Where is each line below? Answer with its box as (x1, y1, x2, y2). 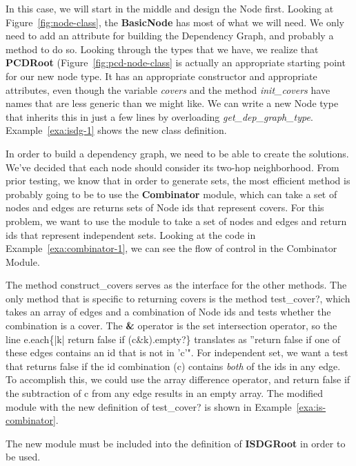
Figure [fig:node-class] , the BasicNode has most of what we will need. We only (6, 14, 344, 29)
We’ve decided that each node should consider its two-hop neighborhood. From (6, 159, 339, 174)
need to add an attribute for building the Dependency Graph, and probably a (6, 28, 334, 43)
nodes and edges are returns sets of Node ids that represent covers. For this (6, 200, 324, 215)
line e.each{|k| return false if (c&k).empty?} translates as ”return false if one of (6, 331, 341, 346)
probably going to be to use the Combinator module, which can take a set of (6, 186, 337, 201)
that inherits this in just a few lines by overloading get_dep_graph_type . (6, 109, 313, 124)
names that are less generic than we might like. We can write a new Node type (6, 96, 339, 110)
